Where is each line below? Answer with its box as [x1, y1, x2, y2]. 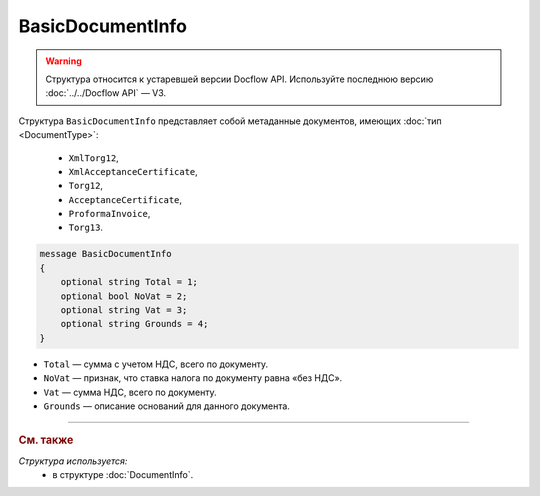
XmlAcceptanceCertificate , [68, 165, 199, 177]
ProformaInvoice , [68, 208, 151, 220]
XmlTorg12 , [68, 151, 119, 164]
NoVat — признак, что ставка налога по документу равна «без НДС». [43, 372, 343, 384]
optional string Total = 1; [60, 276, 199, 288]
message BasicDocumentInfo [39, 248, 172, 260]
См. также [18, 433, 74, 447]
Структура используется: [18, 455, 128, 467]
